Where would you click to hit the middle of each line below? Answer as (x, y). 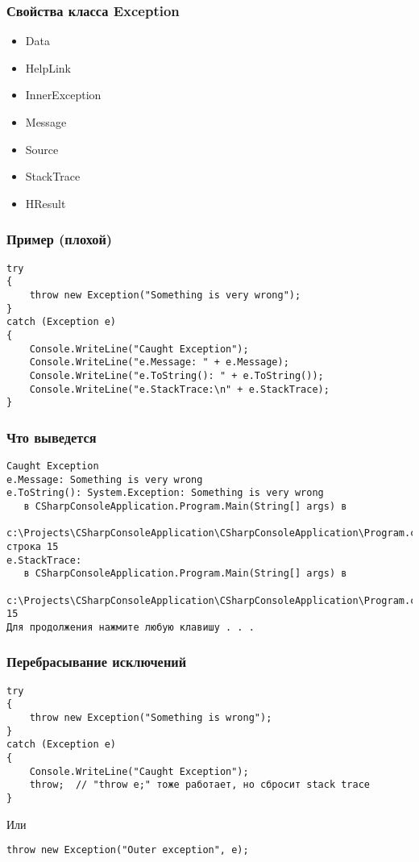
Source (42, 149)
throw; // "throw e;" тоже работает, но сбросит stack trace (200, 785)
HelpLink (48, 67)
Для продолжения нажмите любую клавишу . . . (131, 627)
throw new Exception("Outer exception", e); (128, 850)
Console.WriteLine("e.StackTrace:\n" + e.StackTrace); (179, 389)
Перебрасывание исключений (97, 662)
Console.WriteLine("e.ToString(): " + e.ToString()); (176, 375)
